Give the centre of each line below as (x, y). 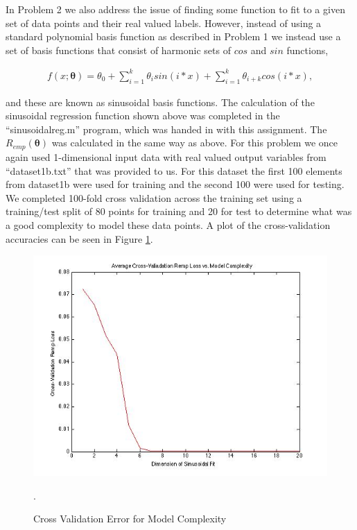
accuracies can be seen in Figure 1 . (79, 238)
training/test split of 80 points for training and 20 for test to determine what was (179, 211)
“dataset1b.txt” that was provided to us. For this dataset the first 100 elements (174, 170)
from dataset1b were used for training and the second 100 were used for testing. (175, 184)
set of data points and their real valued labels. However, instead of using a (164, 23)
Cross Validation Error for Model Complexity (130, 519)
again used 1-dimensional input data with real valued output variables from (166, 156)
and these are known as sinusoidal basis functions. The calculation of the (160, 102)
